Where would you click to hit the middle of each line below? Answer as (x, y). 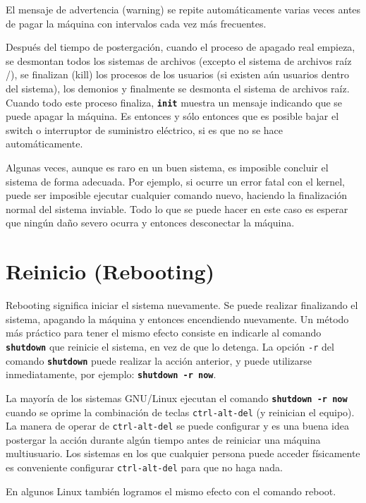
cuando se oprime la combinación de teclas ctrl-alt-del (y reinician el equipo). (180, 412)
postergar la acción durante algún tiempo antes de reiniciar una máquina (163, 439)
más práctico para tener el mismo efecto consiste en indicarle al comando (164, 333)
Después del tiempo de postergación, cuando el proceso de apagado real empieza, (181, 47)
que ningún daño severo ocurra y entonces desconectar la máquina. (150, 223)
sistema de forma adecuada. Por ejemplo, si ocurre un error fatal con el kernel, (175, 181)
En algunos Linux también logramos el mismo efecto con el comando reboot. (171, 491)
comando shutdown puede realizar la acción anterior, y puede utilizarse (159, 360)
